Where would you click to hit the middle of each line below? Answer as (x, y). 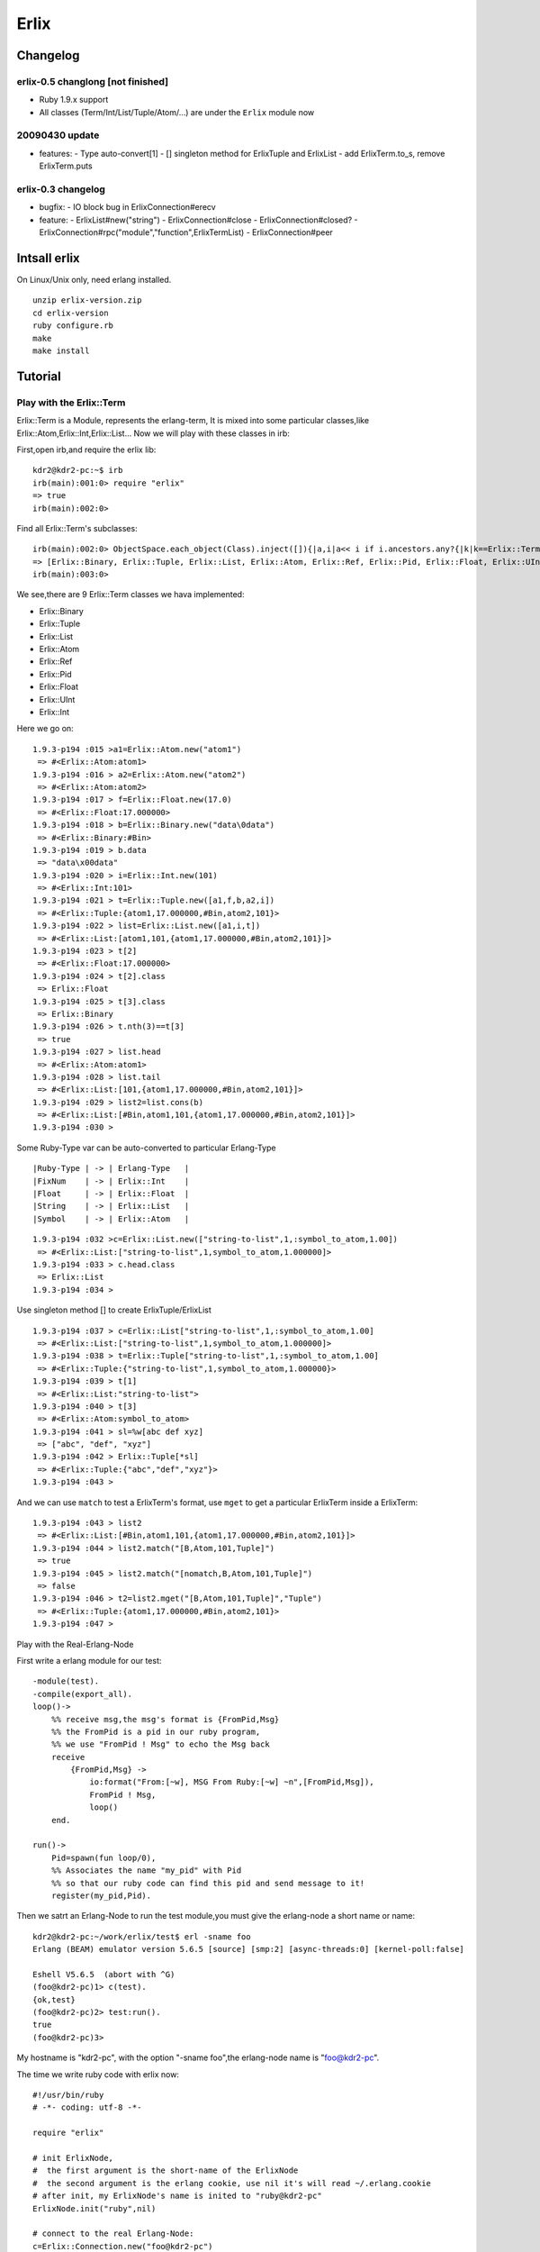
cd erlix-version (71, 313)
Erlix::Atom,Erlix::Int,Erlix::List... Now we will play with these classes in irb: (153, 433)
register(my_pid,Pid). (101, 1895)
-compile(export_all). (83, 1694)
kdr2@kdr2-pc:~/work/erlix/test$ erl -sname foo (142, 1936)
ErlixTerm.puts (66, 166)
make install (61, 351)
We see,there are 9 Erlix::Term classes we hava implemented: (130, 595)
